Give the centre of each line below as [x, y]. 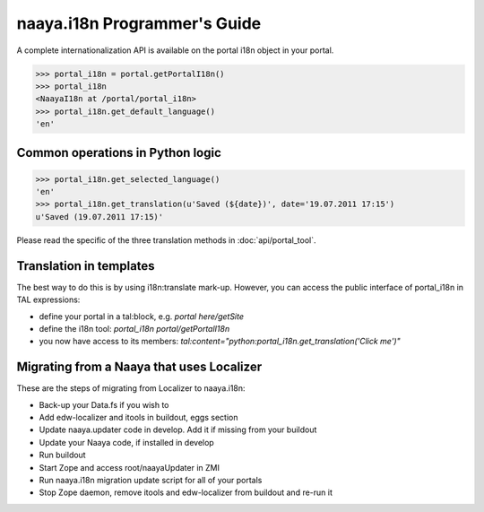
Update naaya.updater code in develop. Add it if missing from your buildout [178, 430]
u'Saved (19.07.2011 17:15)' [99, 217]
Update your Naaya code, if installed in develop [126, 442]
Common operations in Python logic [119, 152]
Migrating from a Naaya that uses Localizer [139, 367]
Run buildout [62, 455]
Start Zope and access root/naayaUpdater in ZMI [129, 467]
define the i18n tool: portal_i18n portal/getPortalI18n [134, 328]
